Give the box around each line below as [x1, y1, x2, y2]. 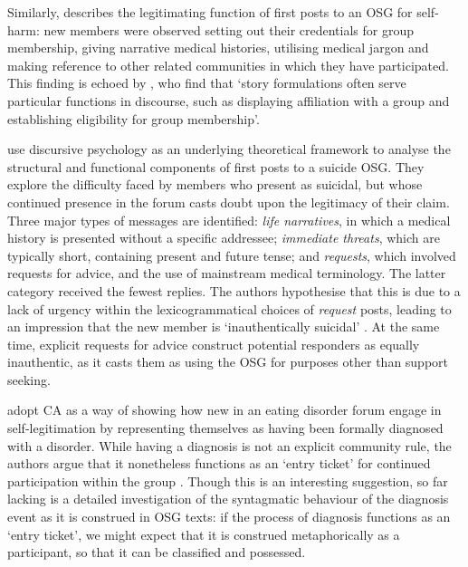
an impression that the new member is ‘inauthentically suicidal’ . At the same [7, 317, 440, 336]
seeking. [7, 370, 51, 389]
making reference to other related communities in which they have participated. [7, 55, 449, 74]
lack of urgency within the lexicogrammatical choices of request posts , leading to [7, 299, 452, 318]
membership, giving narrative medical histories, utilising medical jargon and [7, 38, 429, 57]
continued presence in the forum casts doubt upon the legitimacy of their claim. [7, 192, 450, 211]
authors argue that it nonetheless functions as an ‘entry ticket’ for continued [7, 454, 431, 473]
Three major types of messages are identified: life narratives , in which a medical [7, 210, 451, 229]
